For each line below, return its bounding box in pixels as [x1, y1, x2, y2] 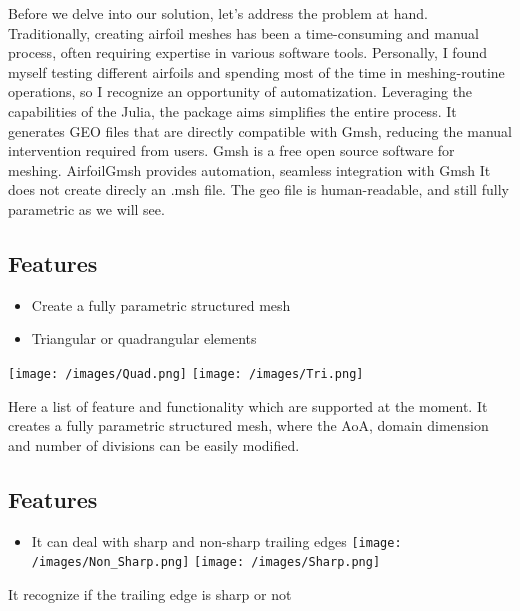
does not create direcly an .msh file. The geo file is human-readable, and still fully [8, 179, 509, 200]
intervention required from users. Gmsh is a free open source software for [8, 140, 455, 161]
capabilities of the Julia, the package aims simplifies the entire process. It [8, 100, 457, 121]
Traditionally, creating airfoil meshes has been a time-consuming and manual [8, 22, 480, 43]
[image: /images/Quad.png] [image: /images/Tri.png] [8, 366, 364, 381]
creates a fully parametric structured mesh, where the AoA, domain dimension [8, 415, 489, 436]
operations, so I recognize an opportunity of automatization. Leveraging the [8, 81, 473, 102]
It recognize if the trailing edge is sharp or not [8, 583, 292, 604]
